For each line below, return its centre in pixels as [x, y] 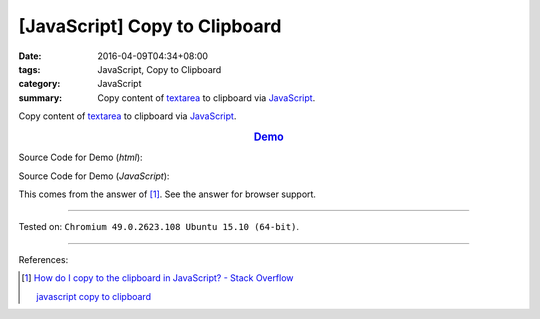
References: [43, 259]
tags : [29, 69]
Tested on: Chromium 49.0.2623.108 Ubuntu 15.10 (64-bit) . [159, 227]
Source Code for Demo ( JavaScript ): [94, 176]
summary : [40, 97]
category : [39, 84]
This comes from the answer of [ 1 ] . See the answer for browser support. [167, 194]
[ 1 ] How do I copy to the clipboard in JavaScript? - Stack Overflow [157, 278]
